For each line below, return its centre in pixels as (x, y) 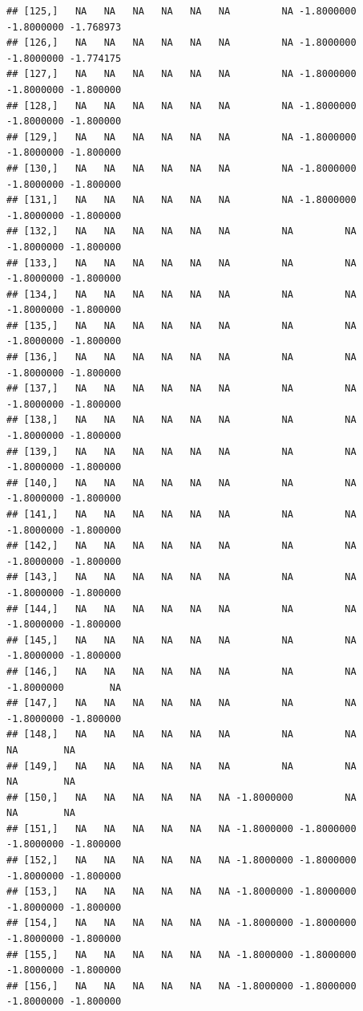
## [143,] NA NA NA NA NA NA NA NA (181, 577)
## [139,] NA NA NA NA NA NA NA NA (181, 451)
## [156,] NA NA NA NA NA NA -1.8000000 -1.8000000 (181, 986)
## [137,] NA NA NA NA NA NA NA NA (181, 389)
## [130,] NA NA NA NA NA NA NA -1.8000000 (181, 168)
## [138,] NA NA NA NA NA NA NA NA (181, 420)
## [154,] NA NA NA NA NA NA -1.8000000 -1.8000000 (181, 923)
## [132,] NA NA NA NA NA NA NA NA (181, 231)
